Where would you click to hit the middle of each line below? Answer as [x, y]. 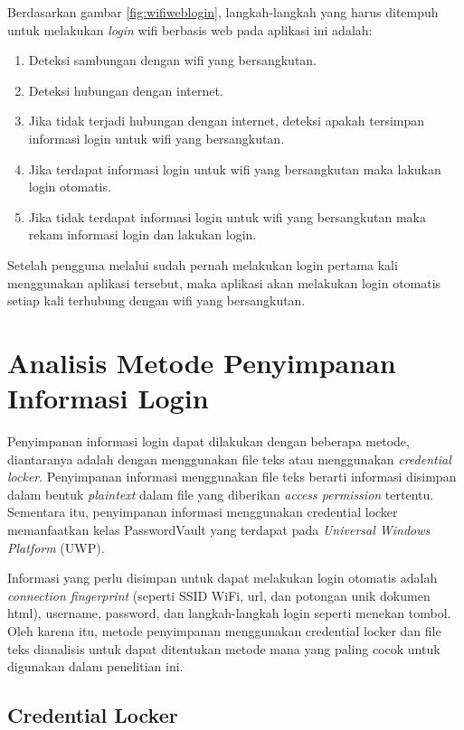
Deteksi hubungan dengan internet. [126, 90]
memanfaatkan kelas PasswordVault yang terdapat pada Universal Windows [219, 529]
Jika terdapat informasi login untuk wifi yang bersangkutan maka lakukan [235, 168]
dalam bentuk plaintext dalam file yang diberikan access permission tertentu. [221, 494]
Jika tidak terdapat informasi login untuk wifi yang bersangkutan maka [227, 216]
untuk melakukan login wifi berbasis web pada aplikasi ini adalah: [190, 29]
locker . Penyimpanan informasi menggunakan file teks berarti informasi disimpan [232, 477]
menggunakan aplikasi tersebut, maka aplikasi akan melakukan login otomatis [224, 282]
